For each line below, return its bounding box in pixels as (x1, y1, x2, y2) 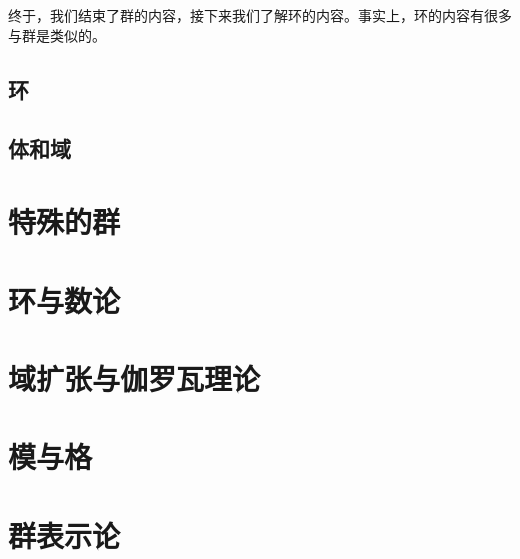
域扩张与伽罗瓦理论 (8, 358, 261, 399)
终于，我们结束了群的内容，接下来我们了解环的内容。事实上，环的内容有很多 (8, 5, 512, 26)
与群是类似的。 (8, 24, 106, 45)
